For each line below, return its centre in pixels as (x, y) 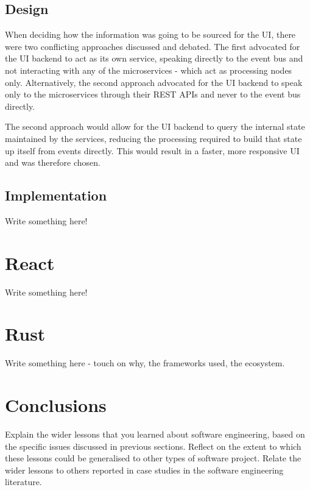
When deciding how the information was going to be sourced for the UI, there (150, 34)
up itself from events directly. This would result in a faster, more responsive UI (152, 150)
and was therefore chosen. (53, 162)
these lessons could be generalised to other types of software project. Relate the (153, 458)
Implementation (56, 195)
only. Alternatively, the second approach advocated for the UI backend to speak (154, 82)
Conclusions (56, 405)
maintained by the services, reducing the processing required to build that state (153, 138)
